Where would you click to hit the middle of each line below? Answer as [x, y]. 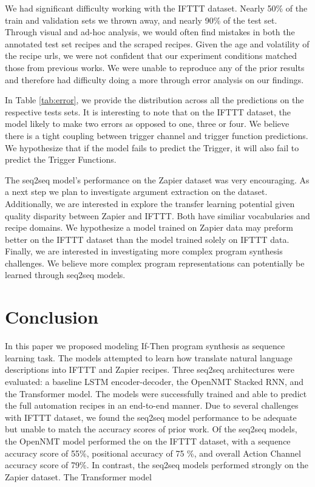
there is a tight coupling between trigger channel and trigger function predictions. [157, 135]
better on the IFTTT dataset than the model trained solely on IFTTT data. [147, 239]
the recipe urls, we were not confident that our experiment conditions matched [151, 56]
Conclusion [52, 317]
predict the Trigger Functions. [61, 159]
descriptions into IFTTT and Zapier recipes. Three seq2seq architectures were [150, 370]
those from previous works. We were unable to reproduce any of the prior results [155, 67]
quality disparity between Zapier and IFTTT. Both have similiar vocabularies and [157, 215]
